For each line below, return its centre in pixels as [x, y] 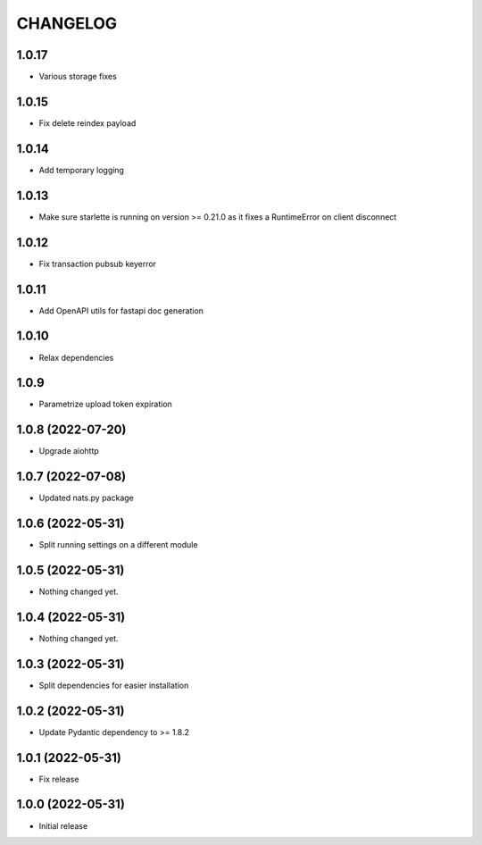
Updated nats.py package [86, 498]
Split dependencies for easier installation [114, 685]
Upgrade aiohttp [69, 451]
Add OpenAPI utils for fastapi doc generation [121, 310]
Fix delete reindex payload [87, 123]
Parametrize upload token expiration [106, 404]
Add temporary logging [82, 170]
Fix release [59, 779]
